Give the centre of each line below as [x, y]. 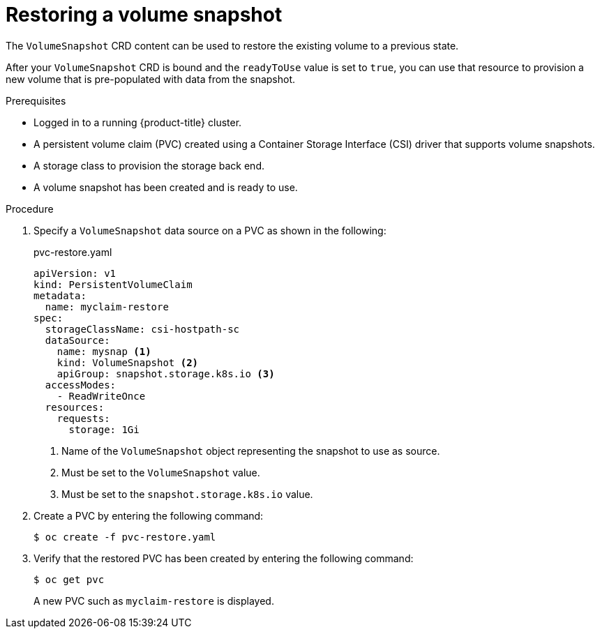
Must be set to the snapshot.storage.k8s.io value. [187, 494]
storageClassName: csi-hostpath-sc [142, 329]
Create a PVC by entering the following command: [149, 515]
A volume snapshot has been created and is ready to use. [166, 187]
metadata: [60, 295]
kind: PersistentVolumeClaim [113, 284]
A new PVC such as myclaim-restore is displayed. [154, 601]
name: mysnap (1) [104, 351]
